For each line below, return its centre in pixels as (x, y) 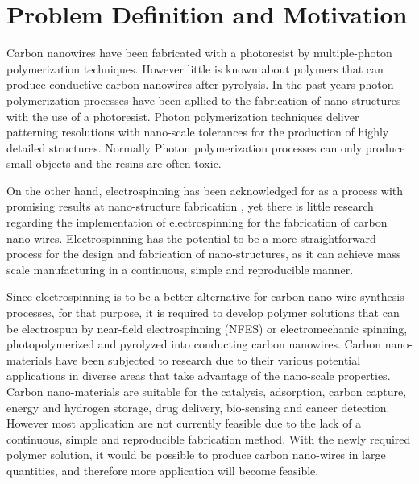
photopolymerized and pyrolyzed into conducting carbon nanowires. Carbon (194, 344)
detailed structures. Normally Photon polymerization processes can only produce (206, 147)
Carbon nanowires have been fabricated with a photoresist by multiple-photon (199, 53)
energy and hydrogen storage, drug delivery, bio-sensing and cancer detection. (198, 407)
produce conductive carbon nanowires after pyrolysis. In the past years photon (200, 84)
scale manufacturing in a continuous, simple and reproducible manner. (180, 269)
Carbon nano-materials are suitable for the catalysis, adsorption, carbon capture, (207, 391)
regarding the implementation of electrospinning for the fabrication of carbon (197, 222)
